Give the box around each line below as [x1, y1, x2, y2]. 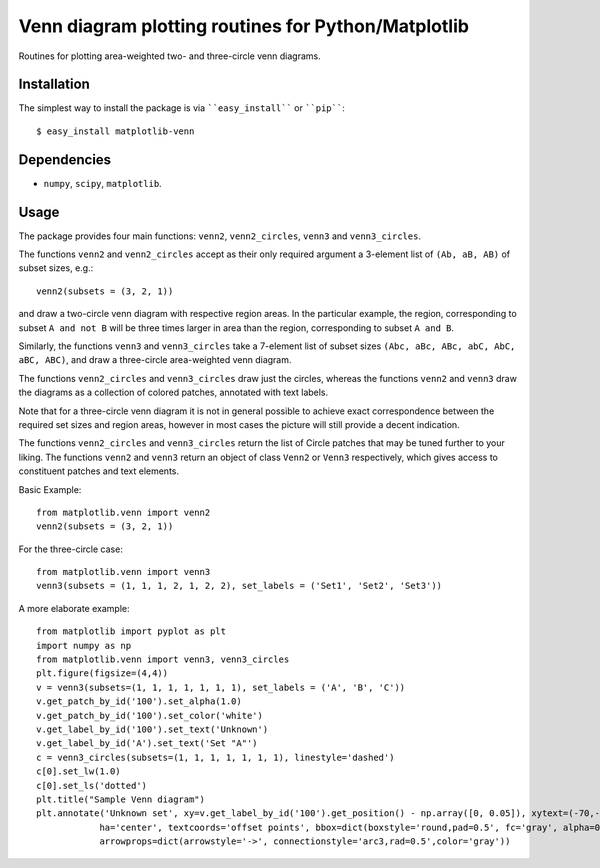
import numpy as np [36, 640, 132, 651]
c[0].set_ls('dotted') [36, 780, 148, 791]
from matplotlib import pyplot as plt [36, 626, 227, 637]
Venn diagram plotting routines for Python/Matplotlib [18, 15, 470, 37]
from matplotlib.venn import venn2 [36, 506, 211, 518]
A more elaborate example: [18, 602, 130, 614]
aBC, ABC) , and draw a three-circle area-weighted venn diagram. [18, 354, 292, 366]
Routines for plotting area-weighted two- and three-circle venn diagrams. [18, 50, 321, 62]
